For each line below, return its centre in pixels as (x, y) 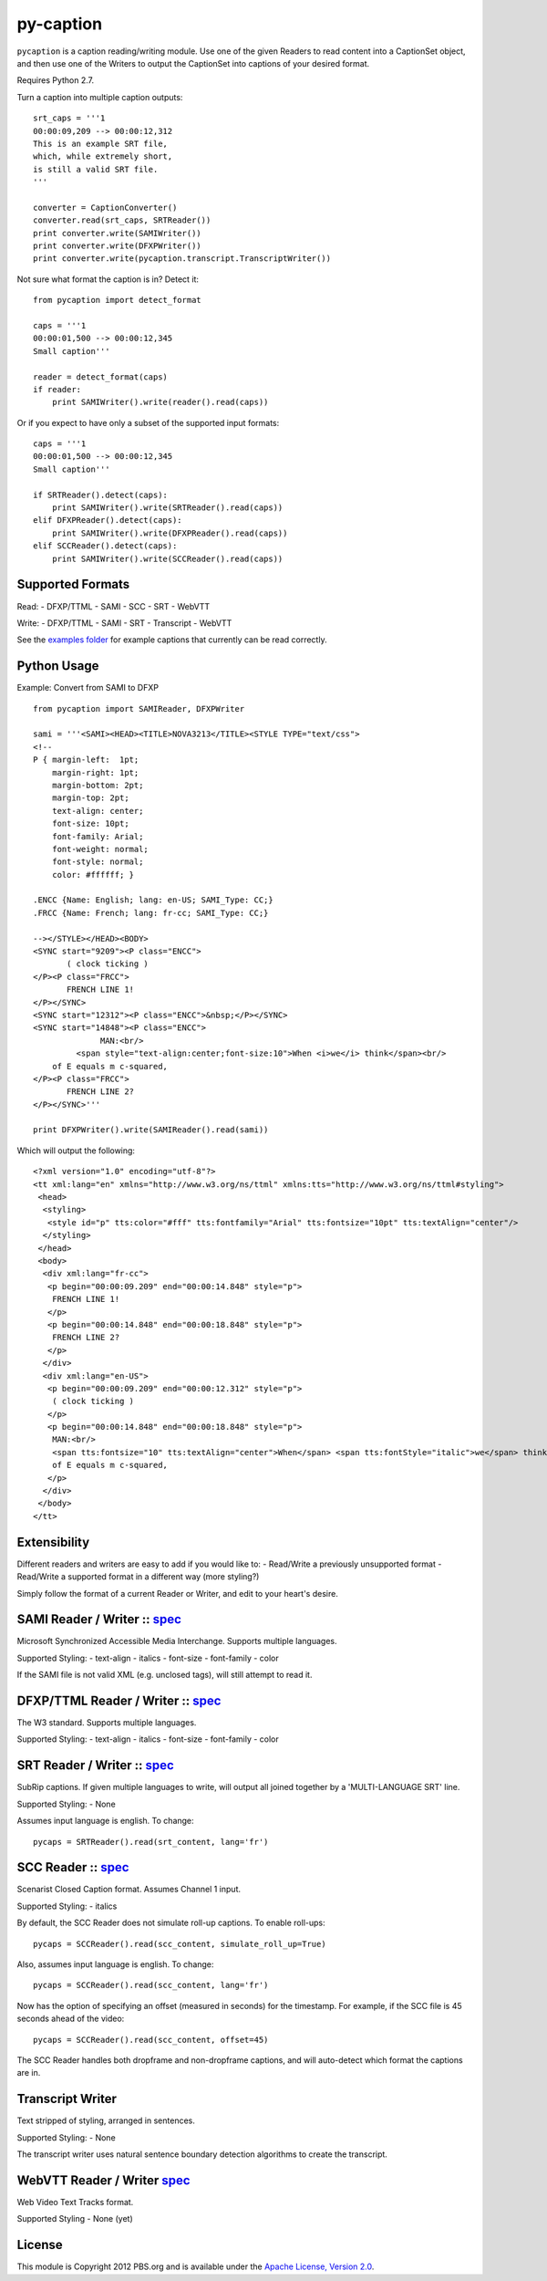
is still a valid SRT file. (96, 169)
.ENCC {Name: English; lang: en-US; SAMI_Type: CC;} (153, 900)
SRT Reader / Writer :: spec (96, 1765)
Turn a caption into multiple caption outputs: (100, 97)
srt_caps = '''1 (69, 118)
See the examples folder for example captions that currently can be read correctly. (172, 640)
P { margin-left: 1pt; (86, 760)
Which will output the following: (76, 1151)
